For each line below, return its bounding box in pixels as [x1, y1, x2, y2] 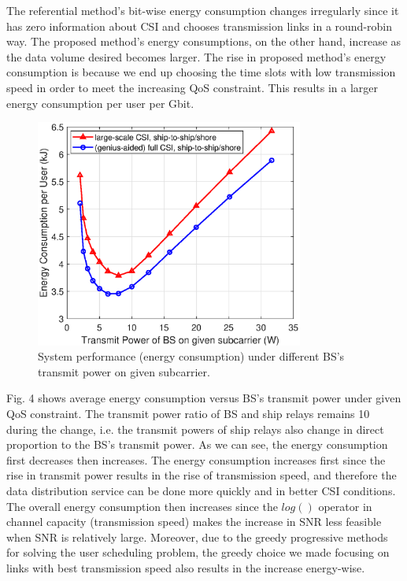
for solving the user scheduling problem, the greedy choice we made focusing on [6, 544, 390, 561]
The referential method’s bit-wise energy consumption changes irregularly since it [6, 2, 399, 18]
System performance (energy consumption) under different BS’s [38, 348, 345, 365]
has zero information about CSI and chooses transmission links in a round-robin [6, 17, 392, 34]
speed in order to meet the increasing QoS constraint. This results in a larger [6, 79, 379, 95]
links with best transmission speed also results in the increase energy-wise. [6, 560, 365, 576]
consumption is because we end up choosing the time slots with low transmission [6, 64, 396, 80]
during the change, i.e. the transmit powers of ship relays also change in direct [6, 420, 384, 437]
